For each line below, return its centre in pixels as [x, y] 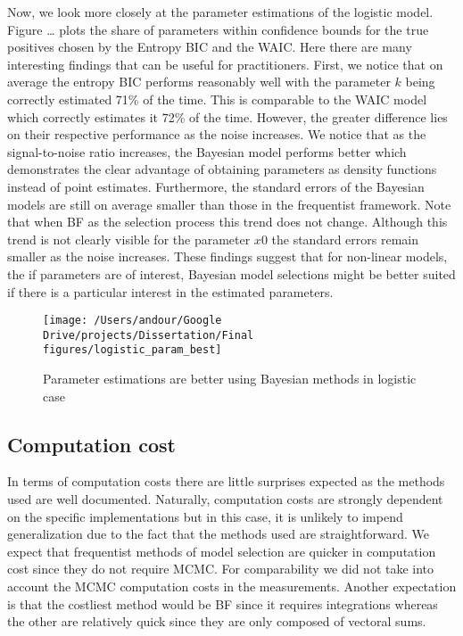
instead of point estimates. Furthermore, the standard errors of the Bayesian [216, 186]
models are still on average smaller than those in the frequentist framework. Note [229, 204]
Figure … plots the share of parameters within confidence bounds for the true [218, 29]
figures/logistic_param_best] [132, 350]
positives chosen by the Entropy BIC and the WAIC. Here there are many [210, 47]
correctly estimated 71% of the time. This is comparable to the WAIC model [217, 99]
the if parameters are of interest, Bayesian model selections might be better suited [231, 273]
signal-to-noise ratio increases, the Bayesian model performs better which [207, 151]
